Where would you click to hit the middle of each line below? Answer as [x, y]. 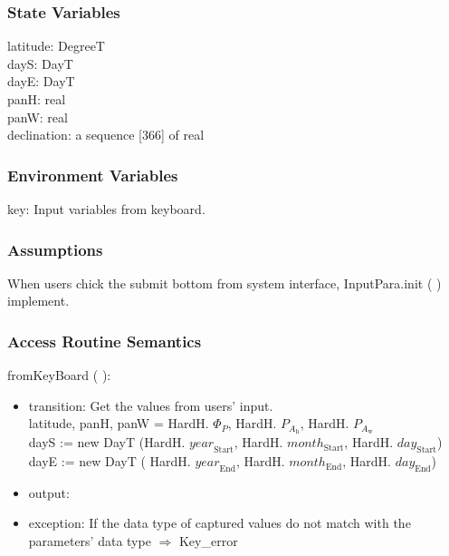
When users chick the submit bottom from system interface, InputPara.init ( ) [224, 283]
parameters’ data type [90, 541]
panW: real [38, 117]
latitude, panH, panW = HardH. [119, 423]
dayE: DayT [41, 81]
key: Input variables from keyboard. [106, 209]
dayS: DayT [40, 63]
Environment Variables [93, 175]
